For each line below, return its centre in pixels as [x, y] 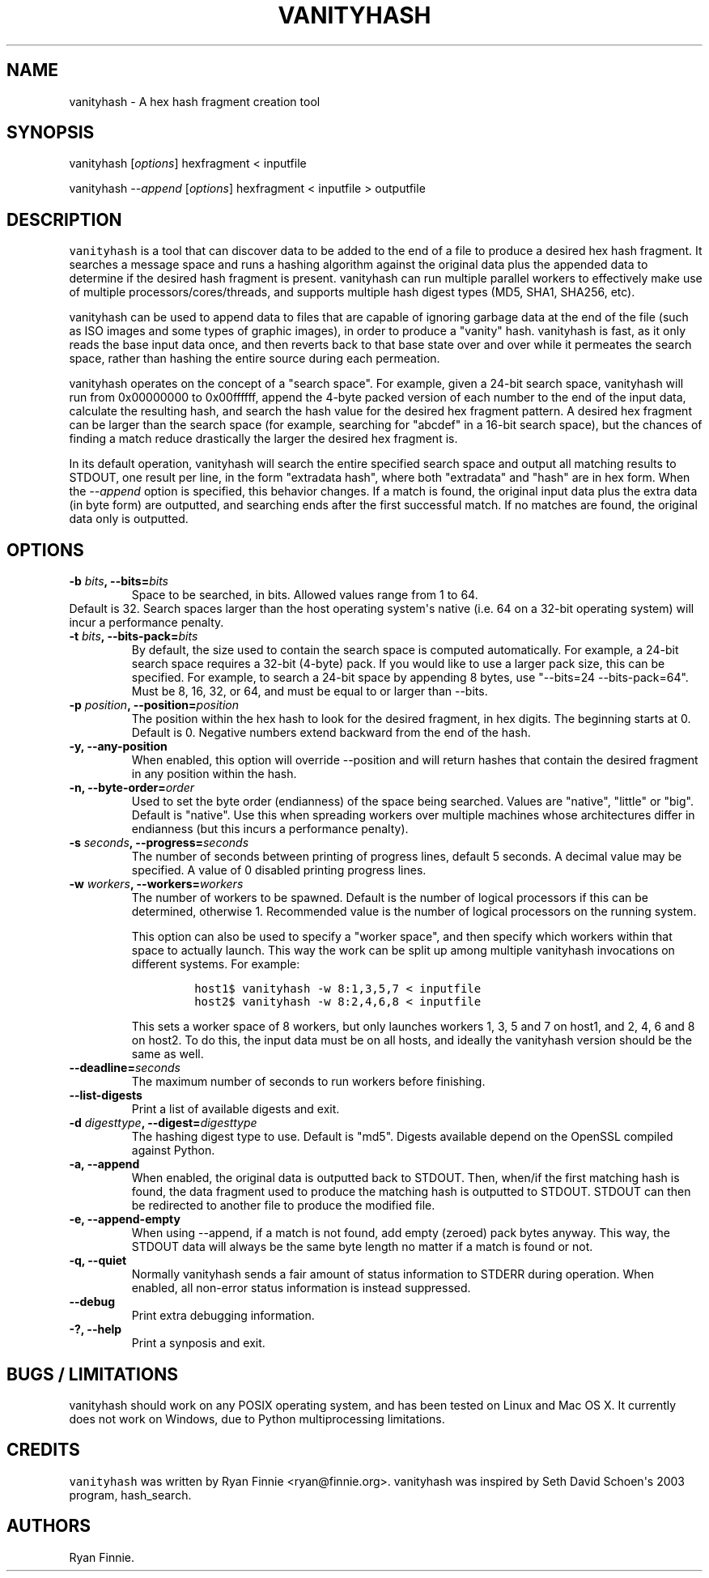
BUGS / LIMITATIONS [92, 1374]
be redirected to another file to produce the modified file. [283, 1206]
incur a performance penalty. [146, 623]
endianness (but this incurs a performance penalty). [270, 829]
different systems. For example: [216, 964]
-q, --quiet [98, 1261]
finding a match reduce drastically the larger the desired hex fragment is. [263, 439]
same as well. [168, 1054]
